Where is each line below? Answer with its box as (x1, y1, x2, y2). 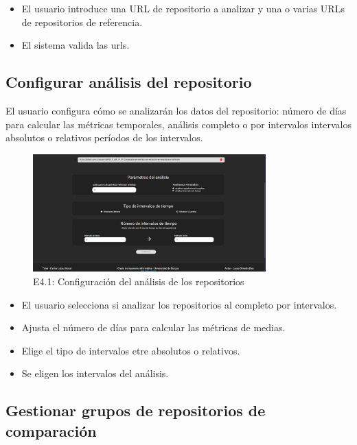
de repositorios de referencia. (21, 14, 143, 29)
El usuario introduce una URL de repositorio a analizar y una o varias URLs (21, 1, 345, 15)
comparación (5, 420, 97, 441)
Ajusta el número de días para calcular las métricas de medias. (21, 320, 286, 335)
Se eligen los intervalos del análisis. (21, 366, 169, 381)
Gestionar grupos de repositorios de (5, 400, 266, 421)
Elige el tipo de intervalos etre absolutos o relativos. (21, 343, 240, 357)
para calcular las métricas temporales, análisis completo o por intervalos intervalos (5, 117, 352, 131)
